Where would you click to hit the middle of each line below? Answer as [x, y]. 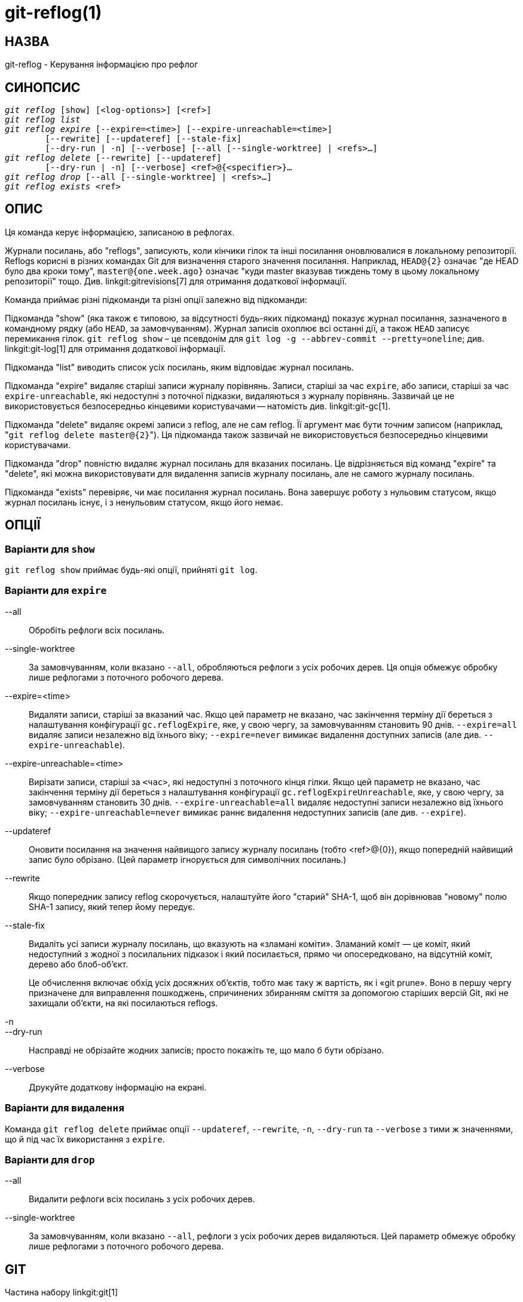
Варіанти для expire [56, 591]
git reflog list [43, 120]
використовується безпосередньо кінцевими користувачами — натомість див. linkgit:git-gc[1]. [198, 406]
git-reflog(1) [53, 13]
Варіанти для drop [50, 1159]
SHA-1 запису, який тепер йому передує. [112, 906]
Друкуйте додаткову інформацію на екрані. [118, 1087]
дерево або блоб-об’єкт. [79, 964]
